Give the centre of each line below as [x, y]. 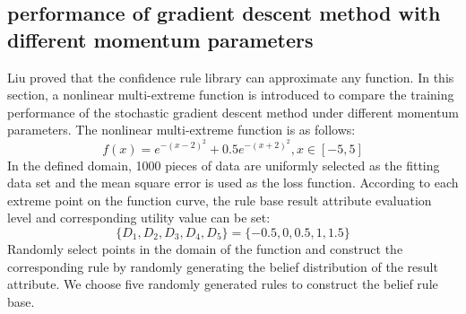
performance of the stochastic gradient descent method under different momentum [233, 112]
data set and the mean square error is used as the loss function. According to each [233, 183]
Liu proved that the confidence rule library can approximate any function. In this [231, 77]
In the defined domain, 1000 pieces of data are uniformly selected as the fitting [224, 165]
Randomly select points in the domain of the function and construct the [205, 248]
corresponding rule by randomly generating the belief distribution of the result [223, 266]
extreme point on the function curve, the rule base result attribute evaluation [220, 200]
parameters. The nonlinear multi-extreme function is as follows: [181, 130]
